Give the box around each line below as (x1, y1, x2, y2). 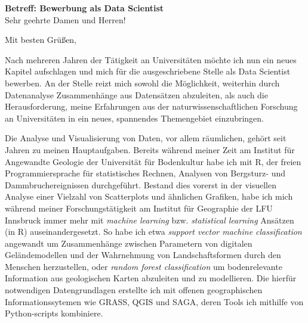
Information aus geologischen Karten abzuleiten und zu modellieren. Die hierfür (5, 272, 297, 284)
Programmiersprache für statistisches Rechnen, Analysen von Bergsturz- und (5, 167, 285, 179)
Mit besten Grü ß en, (5, 33, 77, 46)
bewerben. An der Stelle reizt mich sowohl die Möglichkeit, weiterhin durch (5, 76, 280, 89)
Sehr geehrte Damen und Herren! (5, 13, 126, 26)
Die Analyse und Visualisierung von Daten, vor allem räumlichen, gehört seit (5, 132, 287, 144)
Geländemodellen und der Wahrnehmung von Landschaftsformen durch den (5, 249, 281, 261)
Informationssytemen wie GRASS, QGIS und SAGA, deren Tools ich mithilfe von (5, 295, 304, 308)
